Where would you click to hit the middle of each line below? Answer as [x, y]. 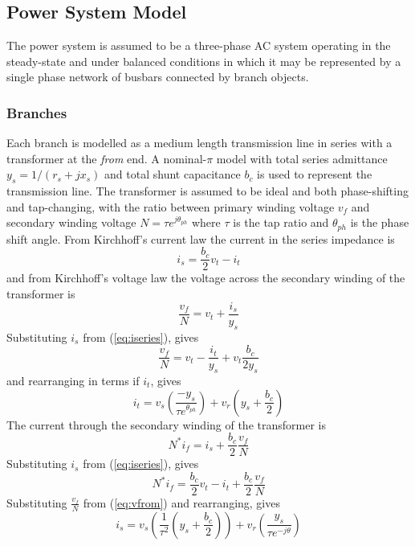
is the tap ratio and [281, 222]
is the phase [380, 222]
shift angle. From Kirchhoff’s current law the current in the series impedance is [201, 238]
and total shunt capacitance [173, 174]
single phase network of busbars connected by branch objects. [158, 77]
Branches [37, 112]
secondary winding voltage [71, 222]
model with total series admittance [302, 158]
